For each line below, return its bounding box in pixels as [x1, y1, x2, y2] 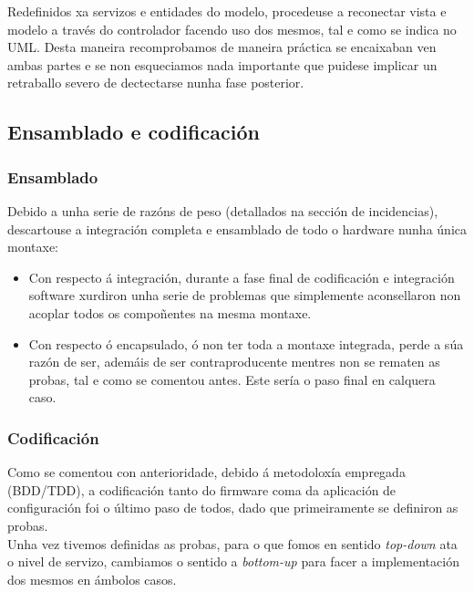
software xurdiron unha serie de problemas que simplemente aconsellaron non [28, 286, 461, 305]
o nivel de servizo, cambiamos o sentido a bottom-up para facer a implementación [7, 552, 459, 571]
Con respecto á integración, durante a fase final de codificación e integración [28, 267, 455, 286]
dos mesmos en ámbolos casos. [7, 569, 177, 588]
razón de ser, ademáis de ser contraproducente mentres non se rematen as [28, 352, 440, 371]
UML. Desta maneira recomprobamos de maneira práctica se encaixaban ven [7, 37, 437, 57]
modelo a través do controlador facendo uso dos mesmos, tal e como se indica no [7, 19, 457, 38]
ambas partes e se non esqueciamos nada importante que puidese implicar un [7, 55, 438, 74]
